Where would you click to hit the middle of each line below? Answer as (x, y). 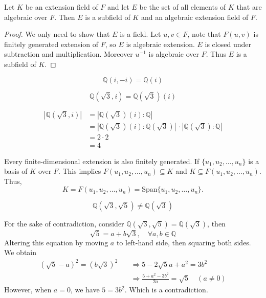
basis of (16, 171)
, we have (85, 290)
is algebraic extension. (160, 44)
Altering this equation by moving (56, 242)
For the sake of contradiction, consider (64, 224)
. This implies (80, 171)
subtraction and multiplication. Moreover (69, 54)
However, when (28, 290)
